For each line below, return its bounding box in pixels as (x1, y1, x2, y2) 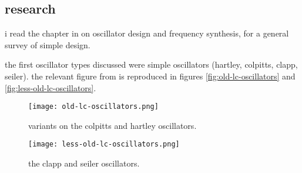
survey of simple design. (5, 38, 90, 51)
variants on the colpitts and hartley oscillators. (28, 119, 197, 131)
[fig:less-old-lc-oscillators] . (5, 81, 96, 94)
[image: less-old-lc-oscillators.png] (28, 140, 180, 149)
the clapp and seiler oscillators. (28, 157, 140, 169)
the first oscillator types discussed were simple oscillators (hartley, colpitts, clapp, (5, 58, 298, 71)
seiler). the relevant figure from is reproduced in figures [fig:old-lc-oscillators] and (5, 69, 296, 82)
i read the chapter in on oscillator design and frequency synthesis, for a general (5, 27, 289, 39)
